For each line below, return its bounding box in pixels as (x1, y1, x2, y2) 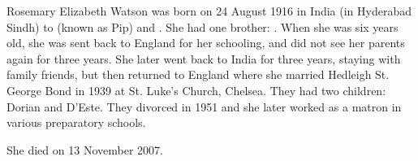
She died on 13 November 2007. (6, 141, 163, 158)
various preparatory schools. (6, 114, 146, 131)
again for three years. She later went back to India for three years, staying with (6, 50, 401, 67)
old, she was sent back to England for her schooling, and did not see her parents (6, 34, 405, 51)
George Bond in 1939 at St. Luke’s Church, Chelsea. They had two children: (6, 81, 386, 98)
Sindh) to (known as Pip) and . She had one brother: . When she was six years (6, 18, 399, 35)
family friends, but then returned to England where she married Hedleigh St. (6, 66, 390, 83)
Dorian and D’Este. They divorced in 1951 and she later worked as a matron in (6, 98, 402, 115)
